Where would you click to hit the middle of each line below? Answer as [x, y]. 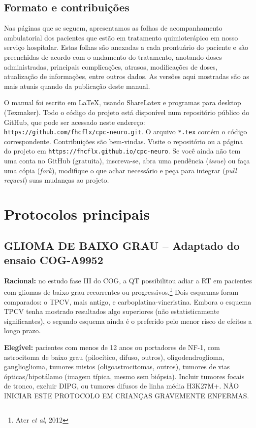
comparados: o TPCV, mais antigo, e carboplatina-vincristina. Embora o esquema [128, 301]
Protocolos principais [77, 214]
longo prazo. [22, 331]
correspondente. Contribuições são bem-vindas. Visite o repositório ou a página [124, 141]
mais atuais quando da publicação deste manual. [77, 86]
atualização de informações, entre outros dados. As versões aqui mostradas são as [127, 76]
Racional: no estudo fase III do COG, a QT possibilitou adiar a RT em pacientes [128, 280]
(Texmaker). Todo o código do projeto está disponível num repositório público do [127, 112]
